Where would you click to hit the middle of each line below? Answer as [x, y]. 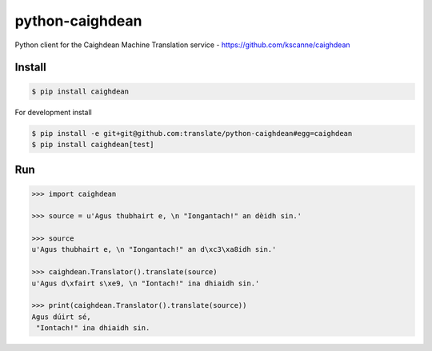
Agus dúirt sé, [61, 317]
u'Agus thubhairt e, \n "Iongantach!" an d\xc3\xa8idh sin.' [154, 249]
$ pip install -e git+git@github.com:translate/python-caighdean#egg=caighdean [192, 133]
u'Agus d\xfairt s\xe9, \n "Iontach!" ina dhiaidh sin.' [146, 283]
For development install [53, 112]
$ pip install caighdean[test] [93, 144]
